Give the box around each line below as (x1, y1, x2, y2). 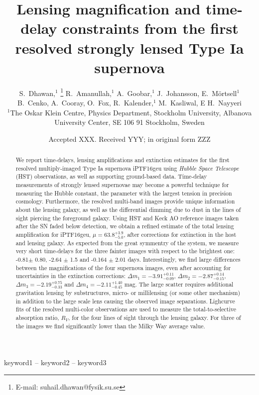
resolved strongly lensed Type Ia (15, 37, 244, 58)
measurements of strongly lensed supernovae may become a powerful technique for (15, 181, 229, 189)
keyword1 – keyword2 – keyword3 (4, 357, 107, 368)
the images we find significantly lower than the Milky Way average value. (15, 321, 205, 330)
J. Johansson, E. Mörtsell (157, 88, 237, 98)
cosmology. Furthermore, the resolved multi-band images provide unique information (15, 197, 235, 205)
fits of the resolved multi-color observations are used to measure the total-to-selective (15, 305, 236, 313)
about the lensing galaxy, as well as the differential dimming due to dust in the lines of (15, 205, 241, 214)
